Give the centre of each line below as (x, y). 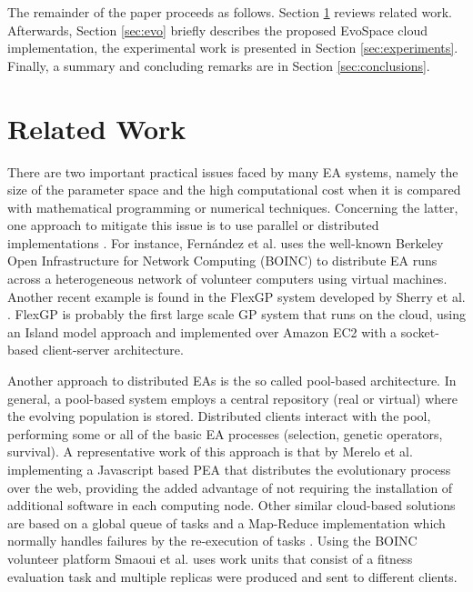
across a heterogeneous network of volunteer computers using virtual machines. (227, 279)
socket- (420, 331)
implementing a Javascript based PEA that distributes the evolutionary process (229, 469)
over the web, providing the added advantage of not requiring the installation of (230, 487)
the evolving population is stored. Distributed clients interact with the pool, (219, 416)
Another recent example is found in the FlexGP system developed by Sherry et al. (236, 296)
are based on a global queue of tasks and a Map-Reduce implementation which (226, 522)
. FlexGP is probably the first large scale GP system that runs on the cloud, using (236, 314)
